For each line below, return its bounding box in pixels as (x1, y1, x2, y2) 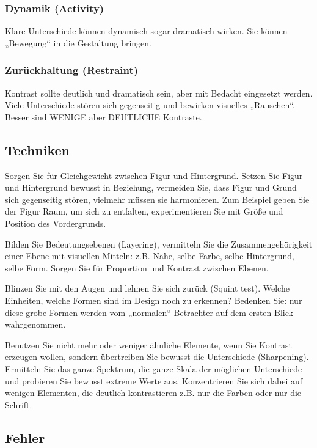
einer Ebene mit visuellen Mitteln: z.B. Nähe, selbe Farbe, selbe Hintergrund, (5, 249, 294, 262)
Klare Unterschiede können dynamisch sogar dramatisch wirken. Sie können (5, 24, 288, 37)
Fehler (5, 428, 45, 447)
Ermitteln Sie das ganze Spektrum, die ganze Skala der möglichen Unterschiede (5, 362, 302, 375)
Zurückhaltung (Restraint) (5, 62, 139, 78)
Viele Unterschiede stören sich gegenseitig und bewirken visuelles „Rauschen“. (5, 98, 295, 111)
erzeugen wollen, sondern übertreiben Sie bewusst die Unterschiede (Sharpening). (5, 350, 309, 363)
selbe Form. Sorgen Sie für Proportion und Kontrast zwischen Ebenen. (5, 261, 269, 274)
